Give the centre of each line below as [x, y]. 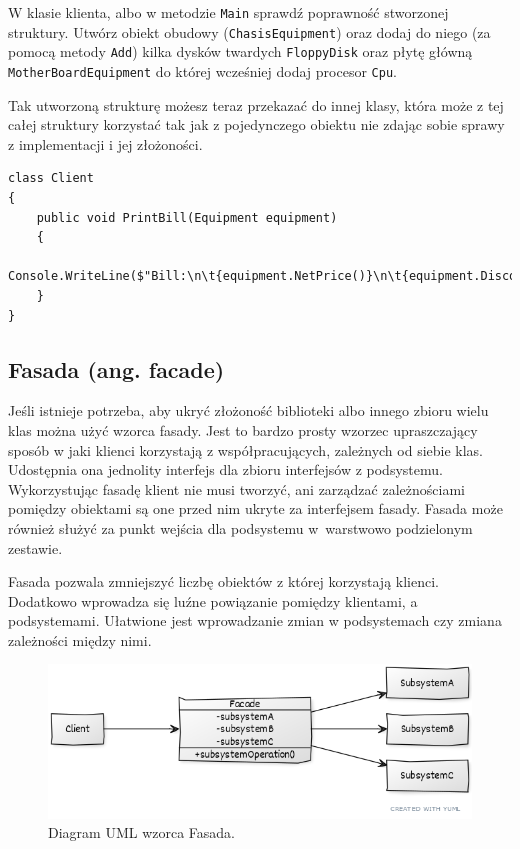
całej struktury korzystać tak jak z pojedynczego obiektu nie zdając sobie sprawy [256, 124]
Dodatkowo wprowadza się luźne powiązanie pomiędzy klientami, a [213, 600]
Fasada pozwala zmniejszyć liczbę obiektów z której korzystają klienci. [223, 581]
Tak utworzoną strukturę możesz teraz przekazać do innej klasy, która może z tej [256, 104]
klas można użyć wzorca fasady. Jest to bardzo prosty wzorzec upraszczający [243, 429]
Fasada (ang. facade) [116, 368]
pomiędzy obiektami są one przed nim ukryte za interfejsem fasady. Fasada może [255, 508]
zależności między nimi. [80, 639]
